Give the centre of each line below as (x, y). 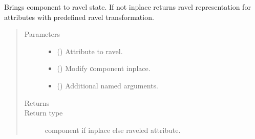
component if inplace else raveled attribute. (113, 130)
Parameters (42, 34)
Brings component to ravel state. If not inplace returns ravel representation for (128, 7)
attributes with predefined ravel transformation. (79, 17)
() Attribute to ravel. (90, 51)
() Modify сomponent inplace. (104, 68)
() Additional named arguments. (108, 85)
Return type (44, 113)
